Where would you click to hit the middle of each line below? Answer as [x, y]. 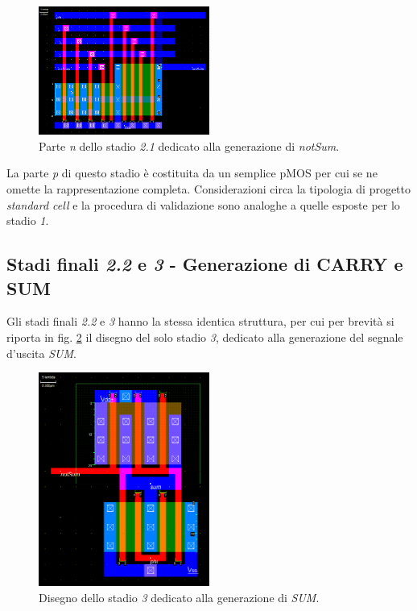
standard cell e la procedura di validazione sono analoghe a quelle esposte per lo [203, 204]
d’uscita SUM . [41, 353]
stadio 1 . [28, 220]
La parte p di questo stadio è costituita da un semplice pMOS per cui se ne [192, 173]
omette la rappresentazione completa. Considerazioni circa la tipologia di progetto [209, 188]
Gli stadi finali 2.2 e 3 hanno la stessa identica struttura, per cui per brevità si [200, 321]
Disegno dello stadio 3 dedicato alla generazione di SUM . [179, 597]
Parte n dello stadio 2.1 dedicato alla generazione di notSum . [189, 145]
